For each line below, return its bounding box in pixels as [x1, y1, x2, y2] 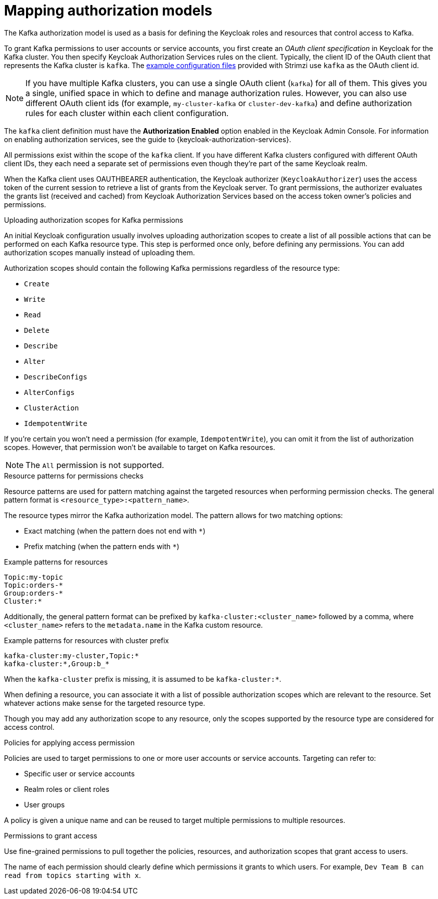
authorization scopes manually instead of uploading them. [4, 248, 195, 257]
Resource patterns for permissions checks [4, 471, 143, 480]
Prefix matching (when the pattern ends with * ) [24, 542, 179, 551]
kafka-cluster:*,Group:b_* [4, 659, 109, 668]
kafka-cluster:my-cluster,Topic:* [4, 651, 139, 660]
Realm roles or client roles [24, 784, 109, 793]
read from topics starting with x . [4, 870, 141, 879]
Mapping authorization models [4, 2, 212, 19]
